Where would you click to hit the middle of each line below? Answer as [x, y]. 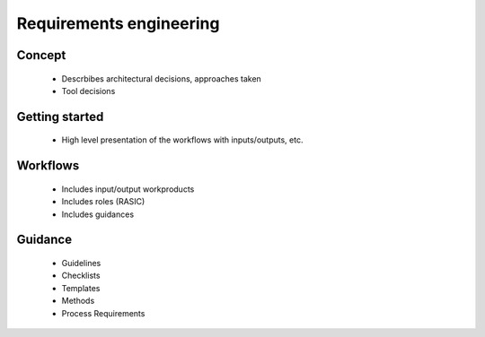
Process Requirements [103, 313]
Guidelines [81, 263]
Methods [78, 301]
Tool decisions [88, 91]
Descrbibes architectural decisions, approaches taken [162, 78]
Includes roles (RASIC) [103, 202]
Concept [41, 55]
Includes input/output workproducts [128, 189]
